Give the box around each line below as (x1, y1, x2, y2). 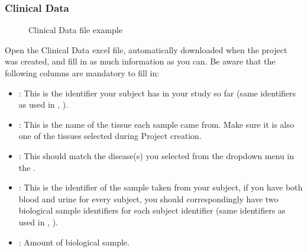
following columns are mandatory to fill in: (5, 67, 160, 79)
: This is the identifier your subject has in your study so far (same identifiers (18, 86, 296, 99)
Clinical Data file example (28, 24, 122, 36)
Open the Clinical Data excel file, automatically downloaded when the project (5, 43, 287, 56)
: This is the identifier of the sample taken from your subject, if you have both (18, 181, 303, 193)
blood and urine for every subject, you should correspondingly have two (18, 192, 279, 205)
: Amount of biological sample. (18, 235, 130, 248)
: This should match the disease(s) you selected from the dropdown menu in (18, 149, 295, 161)
